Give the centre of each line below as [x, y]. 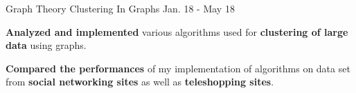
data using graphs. [46, 45]
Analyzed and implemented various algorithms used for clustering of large [177, 31]
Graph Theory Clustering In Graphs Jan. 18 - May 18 [120, 8]
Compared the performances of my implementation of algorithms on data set [178, 68]
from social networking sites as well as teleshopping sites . [140, 82]
